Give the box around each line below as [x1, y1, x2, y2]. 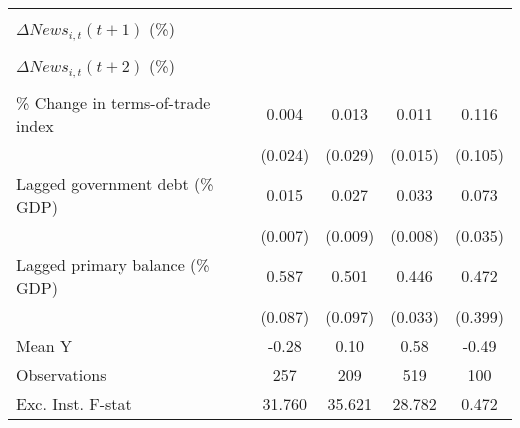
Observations [16, 362, 107, 386]
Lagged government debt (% [16, 171, 214, 195]
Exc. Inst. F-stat [16, 391, 132, 415]
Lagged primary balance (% [16, 252, 210, 276]
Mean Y [16, 333, 73, 357]
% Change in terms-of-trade [16, 90, 211, 114]
